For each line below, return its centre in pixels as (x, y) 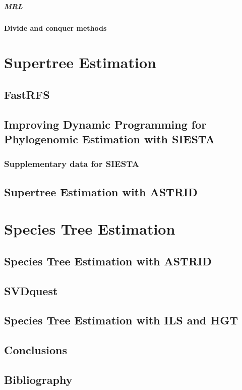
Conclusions (36, 350)
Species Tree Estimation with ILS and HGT (121, 320)
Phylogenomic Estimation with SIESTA (109, 139)
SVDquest (31, 290)
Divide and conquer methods (55, 27)
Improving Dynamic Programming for (105, 124)
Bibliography (38, 379)
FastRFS (27, 94)
